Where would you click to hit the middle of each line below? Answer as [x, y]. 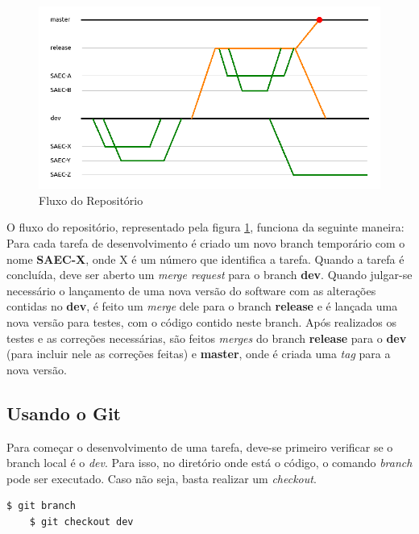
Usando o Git [64, 413]
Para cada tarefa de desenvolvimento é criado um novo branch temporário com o [206, 243]
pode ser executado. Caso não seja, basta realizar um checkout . [162, 478]
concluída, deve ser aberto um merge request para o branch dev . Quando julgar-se [209, 275]
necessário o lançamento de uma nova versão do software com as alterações [191, 290]
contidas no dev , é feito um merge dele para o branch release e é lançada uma [202, 306]
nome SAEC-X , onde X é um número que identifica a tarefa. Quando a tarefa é [205, 259]
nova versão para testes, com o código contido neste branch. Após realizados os [202, 322]
